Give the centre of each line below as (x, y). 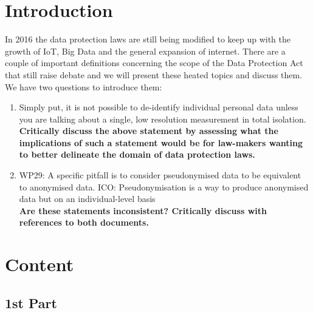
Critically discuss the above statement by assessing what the (149, 131)
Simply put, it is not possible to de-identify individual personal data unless (159, 107)
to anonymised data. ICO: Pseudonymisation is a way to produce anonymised (164, 187)
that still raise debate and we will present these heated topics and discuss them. (154, 74)
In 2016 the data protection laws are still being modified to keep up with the (148, 39)
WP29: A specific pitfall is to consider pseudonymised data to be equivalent (160, 175)
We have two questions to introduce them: (84, 86)
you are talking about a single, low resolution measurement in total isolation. (163, 119)
